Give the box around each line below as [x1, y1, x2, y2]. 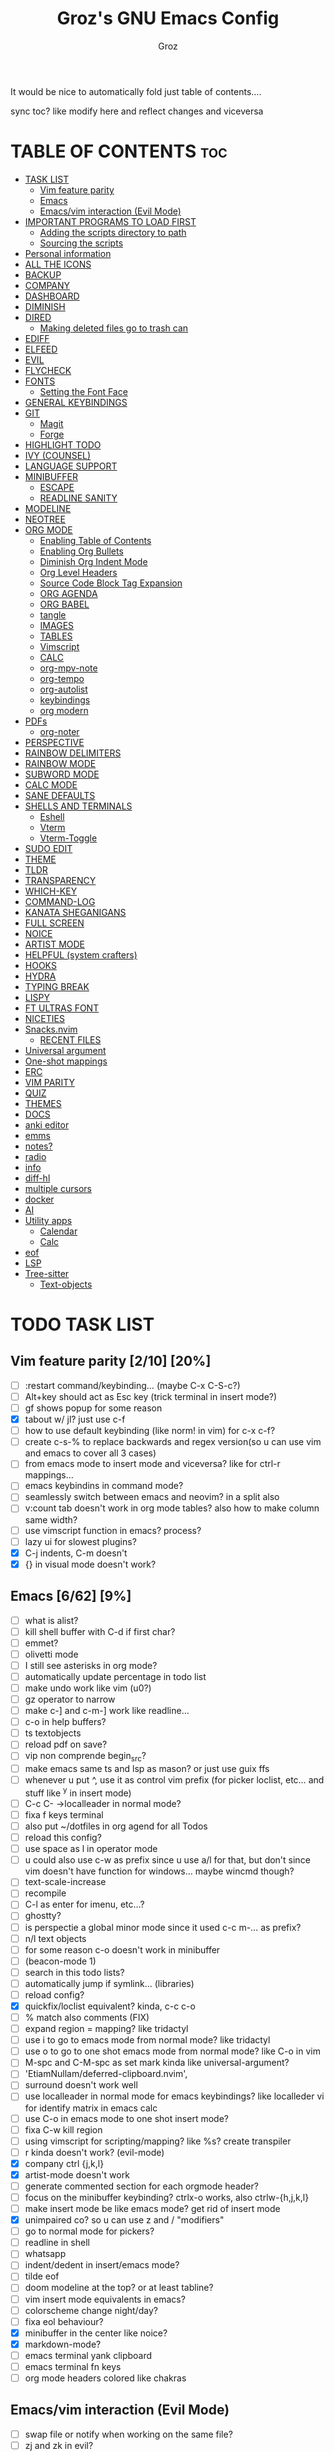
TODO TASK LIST [10, 1313, 155, 1336]
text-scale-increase [24, 1876, 107, 1888]
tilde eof [24, 2270, 60, 2282]
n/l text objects [24, 1932, 87, 1944]
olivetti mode [24, 1648, 79, 1660]
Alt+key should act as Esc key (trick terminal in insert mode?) [24, 1390, 278, 1402]
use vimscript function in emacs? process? [24, 1524, 202, 1536]
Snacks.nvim [24, 1023, 78, 1035]
